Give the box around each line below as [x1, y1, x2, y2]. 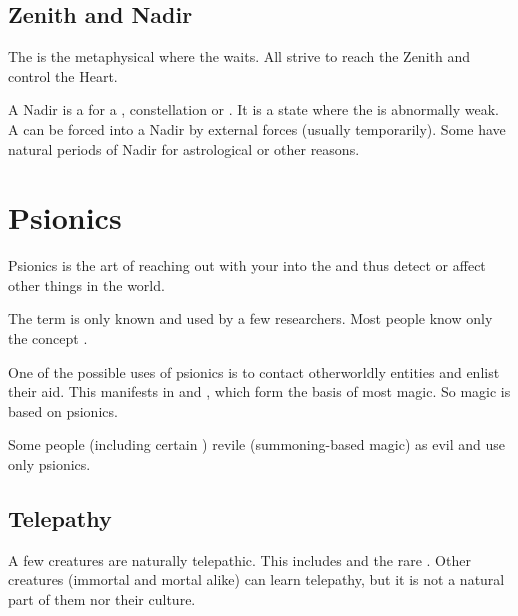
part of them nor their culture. [8, 589, 196, 610]
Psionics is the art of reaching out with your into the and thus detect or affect [8, 255, 486, 276]
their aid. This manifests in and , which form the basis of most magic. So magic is [8, 381, 511, 402]
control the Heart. [8, 65, 118, 86]
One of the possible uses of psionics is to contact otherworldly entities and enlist [8, 361, 500, 382]
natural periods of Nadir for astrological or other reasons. [8, 138, 360, 159]
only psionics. [8, 454, 91, 475]
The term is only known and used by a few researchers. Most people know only [8, 308, 493, 329]
